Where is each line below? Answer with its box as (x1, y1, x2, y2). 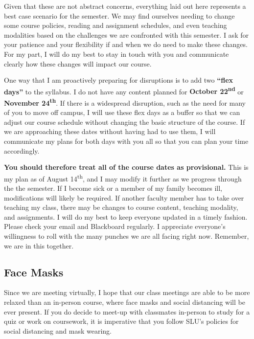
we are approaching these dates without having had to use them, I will (4, 126, 216, 136)
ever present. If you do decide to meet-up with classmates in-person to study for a (4, 306, 250, 316)
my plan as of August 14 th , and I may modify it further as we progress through (4, 172, 242, 183)
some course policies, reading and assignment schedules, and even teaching (4, 20, 227, 30)
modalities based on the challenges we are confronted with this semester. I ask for (4, 29, 249, 40)
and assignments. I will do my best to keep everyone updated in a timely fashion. (4, 211, 248, 222)
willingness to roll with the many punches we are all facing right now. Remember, (4, 231, 249, 241)
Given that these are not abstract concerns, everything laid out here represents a (4, 1, 246, 11)
